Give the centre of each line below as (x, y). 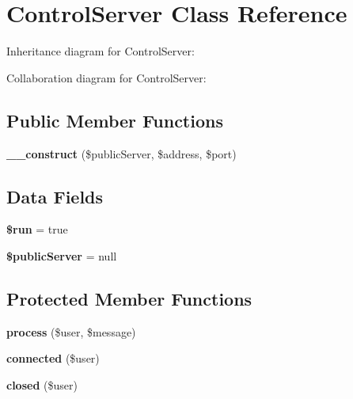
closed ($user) (42, 384)
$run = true (37, 229)
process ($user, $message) (71, 331)
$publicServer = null (62, 255)
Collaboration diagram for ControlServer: (106, 77)
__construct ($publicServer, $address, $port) (121, 153)
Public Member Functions (115, 120)
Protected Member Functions (129, 298)
